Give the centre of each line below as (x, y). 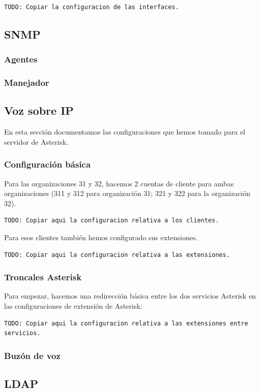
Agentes (21, 59)
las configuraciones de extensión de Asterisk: (73, 306)
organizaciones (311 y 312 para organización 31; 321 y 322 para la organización (127, 193)
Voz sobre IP (39, 110)
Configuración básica (48, 164)
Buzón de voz (32, 355)
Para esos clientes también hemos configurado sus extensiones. (101, 237)
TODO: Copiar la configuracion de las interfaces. (92, 7)
